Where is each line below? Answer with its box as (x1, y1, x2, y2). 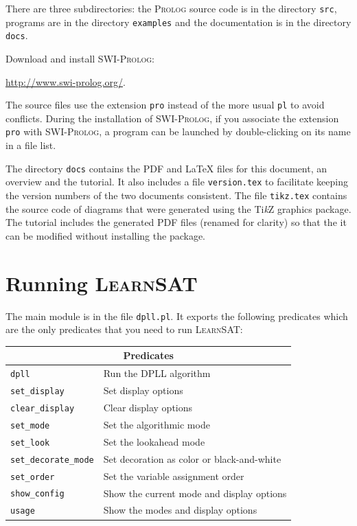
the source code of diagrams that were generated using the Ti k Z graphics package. (5, 201, 352, 216)
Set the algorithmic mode (103, 417, 210, 431)
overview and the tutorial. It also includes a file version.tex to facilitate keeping (5, 174, 348, 189)
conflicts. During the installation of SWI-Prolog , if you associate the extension (5, 111, 339, 125)
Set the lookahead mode (103, 434, 205, 448)
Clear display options (103, 400, 193, 414)
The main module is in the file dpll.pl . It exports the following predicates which (5, 308, 348, 323)
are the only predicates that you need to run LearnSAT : (5, 322, 243, 336)
